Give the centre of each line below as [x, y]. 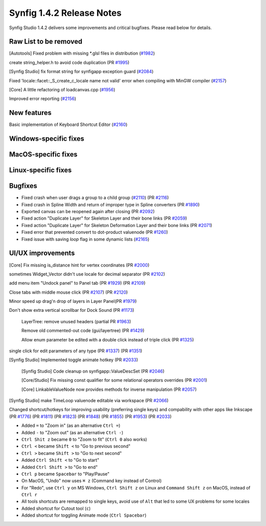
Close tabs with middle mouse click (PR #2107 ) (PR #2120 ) [68, 292]
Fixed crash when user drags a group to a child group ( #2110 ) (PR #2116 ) [95, 198]
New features [30, 113]
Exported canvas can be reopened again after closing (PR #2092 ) [88, 212]
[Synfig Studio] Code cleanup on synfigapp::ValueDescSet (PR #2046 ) [93, 371]
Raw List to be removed [46, 42]
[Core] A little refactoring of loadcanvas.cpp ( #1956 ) [62, 90]
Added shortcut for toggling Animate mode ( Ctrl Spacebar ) [84, 515]
